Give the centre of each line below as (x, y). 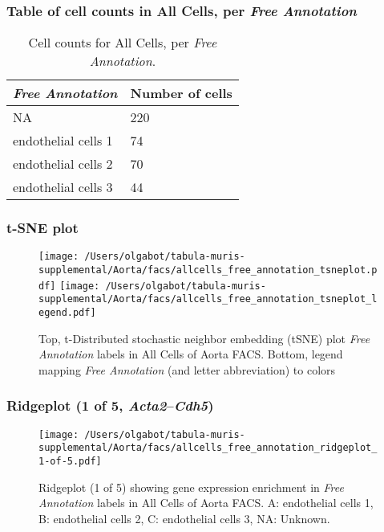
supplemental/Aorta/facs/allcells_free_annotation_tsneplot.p (208, 270)
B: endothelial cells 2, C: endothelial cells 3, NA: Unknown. (184, 518)
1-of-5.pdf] (70, 462)
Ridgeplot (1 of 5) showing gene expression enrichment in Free (191, 487)
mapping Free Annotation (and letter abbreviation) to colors (187, 369)
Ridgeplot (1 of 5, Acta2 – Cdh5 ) (110, 405)
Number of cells (181, 93)
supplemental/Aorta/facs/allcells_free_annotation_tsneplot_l (208, 299)
